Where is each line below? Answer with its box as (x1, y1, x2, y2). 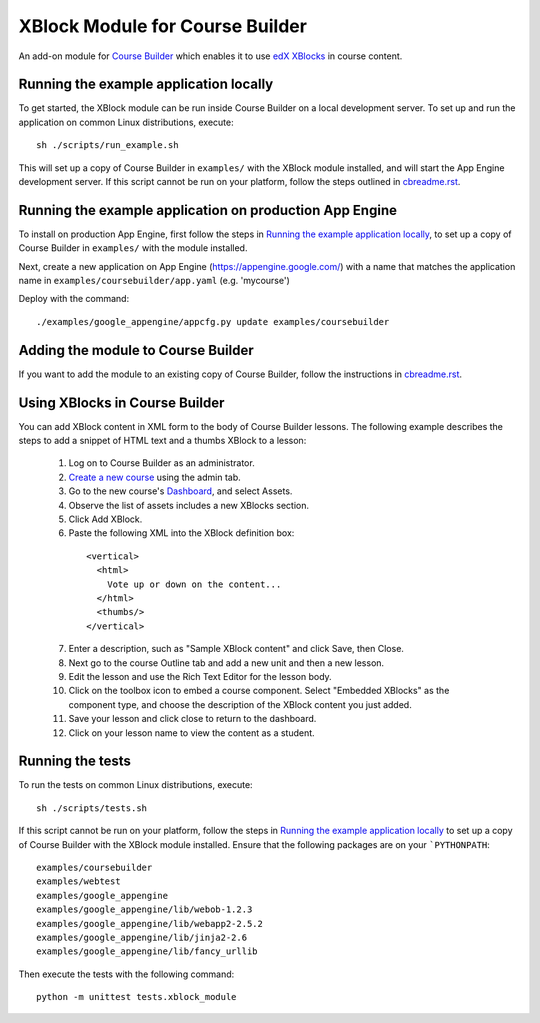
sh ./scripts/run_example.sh (36, 140, 179, 151)
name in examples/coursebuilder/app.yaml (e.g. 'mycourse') (18, 275, 290, 287)
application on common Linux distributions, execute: (18, 116, 234, 128)
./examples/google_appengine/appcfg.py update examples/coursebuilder (36, 316, 390, 327)
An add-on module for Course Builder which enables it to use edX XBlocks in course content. (18, 50, 403, 62)
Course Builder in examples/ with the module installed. (18, 242, 248, 254)
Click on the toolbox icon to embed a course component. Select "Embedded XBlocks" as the (68, 685, 450, 697)
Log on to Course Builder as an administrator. (68, 457, 255, 469)
